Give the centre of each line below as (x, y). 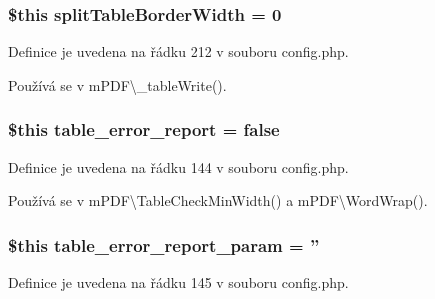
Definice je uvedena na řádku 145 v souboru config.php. (178, 282)
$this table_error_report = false (144, 129)
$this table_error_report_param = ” (164, 244)
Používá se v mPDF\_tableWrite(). (117, 84)
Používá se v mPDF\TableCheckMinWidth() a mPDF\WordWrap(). (218, 200)
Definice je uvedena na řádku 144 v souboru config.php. (178, 166)
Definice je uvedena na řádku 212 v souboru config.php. (178, 51)
